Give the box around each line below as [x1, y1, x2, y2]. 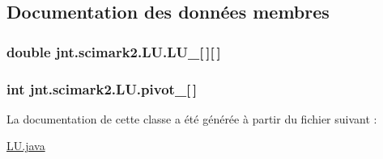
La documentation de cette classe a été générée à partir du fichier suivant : [6, 110, 377, 127]
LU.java [6, 137, 45, 154]
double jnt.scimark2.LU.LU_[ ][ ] [6, 41, 221, 61]
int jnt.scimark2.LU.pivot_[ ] [6, 78, 198, 98]
